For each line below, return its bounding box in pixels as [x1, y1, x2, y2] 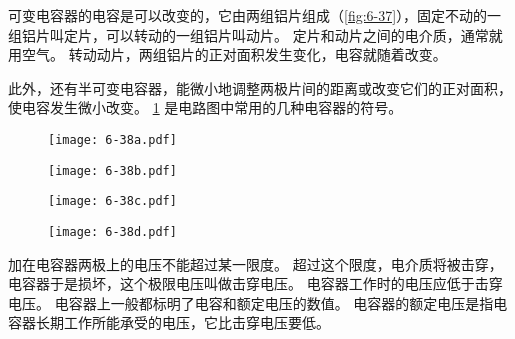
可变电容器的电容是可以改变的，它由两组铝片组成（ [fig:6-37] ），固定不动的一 [8, 5, 502, 25]
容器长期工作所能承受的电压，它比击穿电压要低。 [8, 312, 330, 333]
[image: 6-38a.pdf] [48, 132, 177, 147]
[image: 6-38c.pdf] [48, 194, 177, 209]
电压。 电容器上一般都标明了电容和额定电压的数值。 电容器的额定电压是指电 [8, 292, 508, 313]
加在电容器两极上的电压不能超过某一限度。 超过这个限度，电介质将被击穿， [8, 253, 503, 274]
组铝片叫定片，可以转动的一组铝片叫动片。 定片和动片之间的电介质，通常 [8, 24, 489, 45]
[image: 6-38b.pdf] [48, 163, 177, 178]
